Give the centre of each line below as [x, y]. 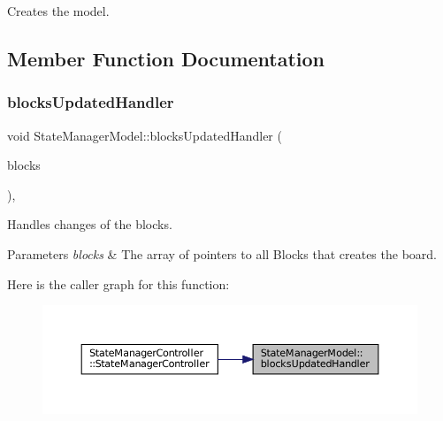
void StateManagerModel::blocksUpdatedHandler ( [145, 135]
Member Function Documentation [166, 58]
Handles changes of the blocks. [90, 224]
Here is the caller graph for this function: [118, 283]
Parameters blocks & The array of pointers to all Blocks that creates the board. [222, 253]
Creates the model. [58, 11]
